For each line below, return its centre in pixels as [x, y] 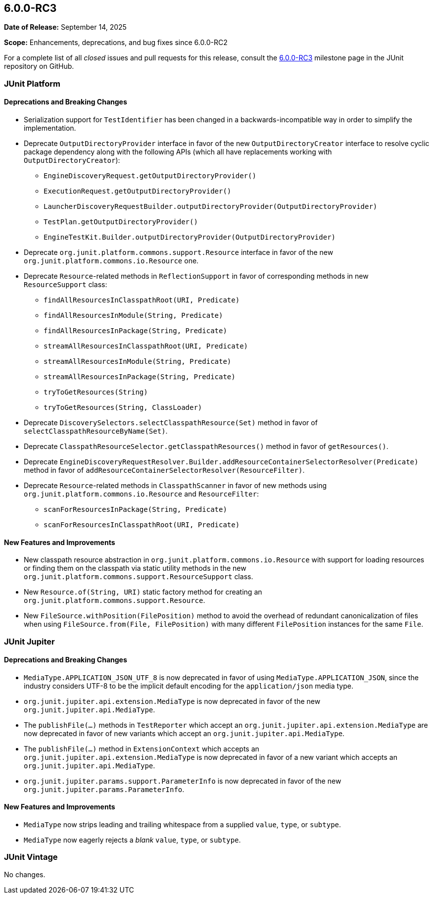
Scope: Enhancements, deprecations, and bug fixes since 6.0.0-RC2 [116, 43]
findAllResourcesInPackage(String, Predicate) [135, 331]
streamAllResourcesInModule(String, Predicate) [138, 362]
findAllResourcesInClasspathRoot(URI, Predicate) [142, 300]
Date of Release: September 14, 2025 [65, 27]
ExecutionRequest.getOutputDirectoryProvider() [138, 191]
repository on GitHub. [39, 66]
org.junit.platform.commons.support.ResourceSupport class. [139, 577]
